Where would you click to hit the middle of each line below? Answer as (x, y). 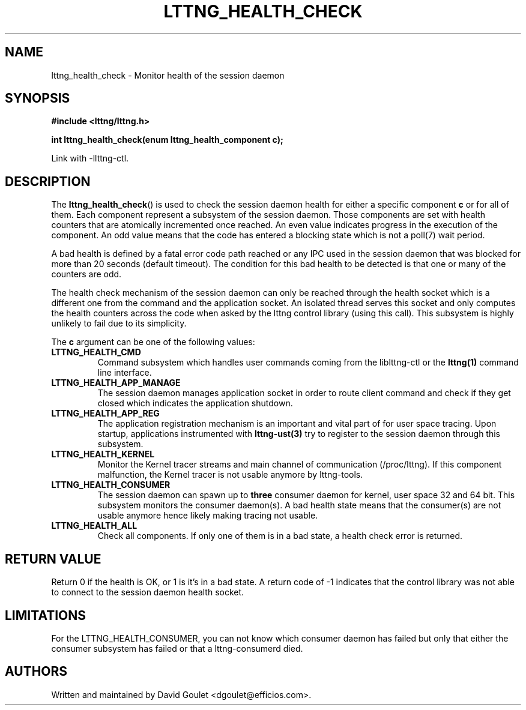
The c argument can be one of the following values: (153, 342)
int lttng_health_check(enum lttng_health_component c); (167, 140)
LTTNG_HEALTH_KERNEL (103, 454)
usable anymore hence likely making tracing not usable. (208, 516)
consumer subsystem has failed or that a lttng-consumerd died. (177, 648)
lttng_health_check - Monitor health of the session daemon (168, 75)
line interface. (125, 373)
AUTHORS (36, 672)
